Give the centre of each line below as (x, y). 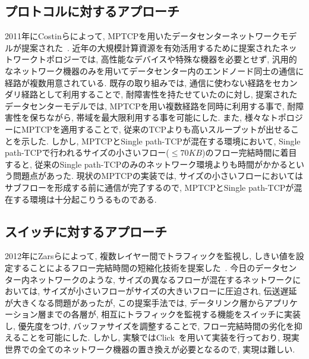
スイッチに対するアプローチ (86, 231)
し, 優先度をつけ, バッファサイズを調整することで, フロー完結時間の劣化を (149, 325)
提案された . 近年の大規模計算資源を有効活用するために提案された (151, 47)
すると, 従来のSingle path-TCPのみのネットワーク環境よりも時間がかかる (146, 164)
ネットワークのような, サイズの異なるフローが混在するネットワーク (161, 279)
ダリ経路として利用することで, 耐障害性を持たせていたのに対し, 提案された (151, 94)
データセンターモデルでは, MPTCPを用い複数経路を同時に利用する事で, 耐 (150, 106)
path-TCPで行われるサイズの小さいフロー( (87, 152)
